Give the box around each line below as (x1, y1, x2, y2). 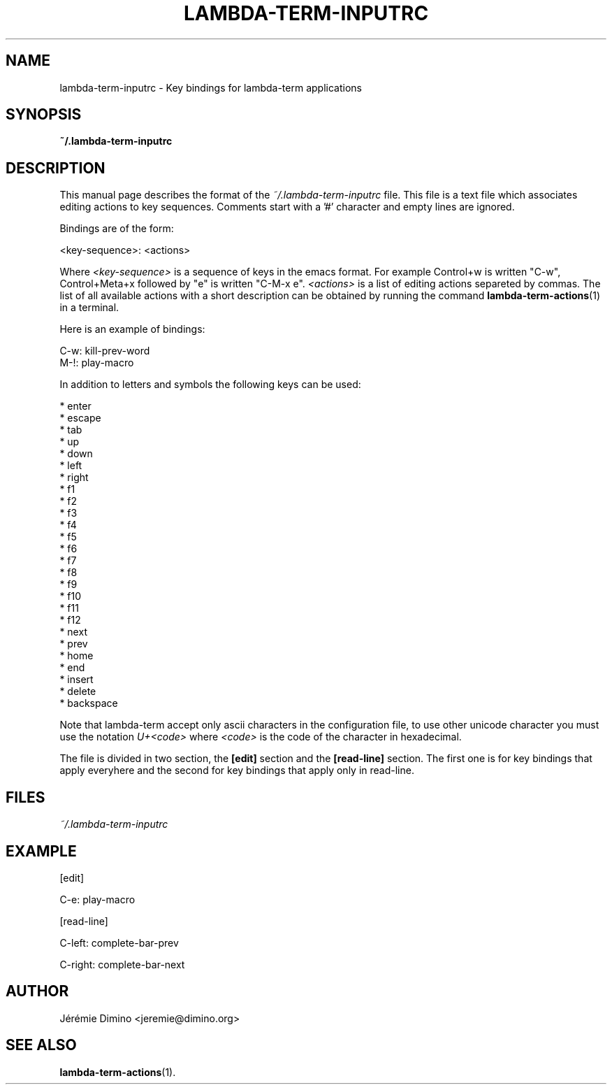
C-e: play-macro (59, 893, 136, 905)
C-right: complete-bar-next (59, 958, 185, 970)
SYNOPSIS (6, 106, 82, 124)
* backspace (59, 697, 118, 710)
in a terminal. (59, 301, 119, 314)
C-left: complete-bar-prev (59, 936, 179, 949)
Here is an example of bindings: (59, 323, 205, 336)
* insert (59, 673, 94, 686)
